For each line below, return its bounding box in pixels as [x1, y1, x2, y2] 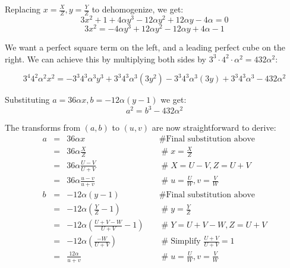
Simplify [171, 237, 201, 246]
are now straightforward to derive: [152, 121, 276, 134]
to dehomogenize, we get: [92, 3, 184, 15]
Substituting [5, 93, 50, 106]
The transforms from [5, 121, 81, 134]
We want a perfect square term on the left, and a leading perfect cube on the [5, 40, 285, 53]
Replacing [5, 3, 41, 15]
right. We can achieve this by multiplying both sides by [5, 52, 207, 65]
